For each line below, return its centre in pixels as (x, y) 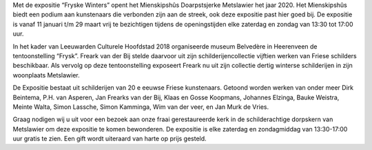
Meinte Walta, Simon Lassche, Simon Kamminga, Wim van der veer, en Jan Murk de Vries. (141, 107)
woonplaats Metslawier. (46, 75)
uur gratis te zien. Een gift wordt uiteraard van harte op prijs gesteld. (110, 139)
